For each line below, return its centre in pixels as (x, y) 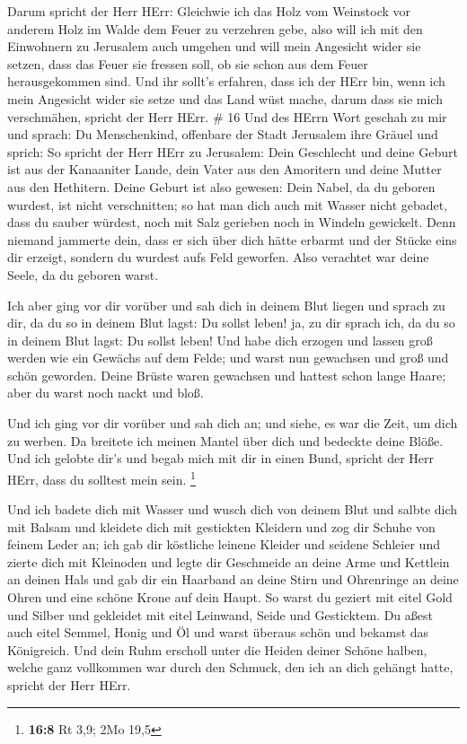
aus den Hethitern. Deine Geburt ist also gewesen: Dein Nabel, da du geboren (221, 186)
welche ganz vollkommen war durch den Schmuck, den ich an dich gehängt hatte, (230, 667)
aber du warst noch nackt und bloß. (106, 393)
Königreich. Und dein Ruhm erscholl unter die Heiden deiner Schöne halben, (217, 649)
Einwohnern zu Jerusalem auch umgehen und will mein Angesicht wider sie (214, 46)
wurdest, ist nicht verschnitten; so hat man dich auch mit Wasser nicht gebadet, (228, 204)
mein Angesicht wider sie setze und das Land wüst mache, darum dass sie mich (225, 98)
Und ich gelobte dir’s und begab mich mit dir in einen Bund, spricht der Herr (221, 458)
